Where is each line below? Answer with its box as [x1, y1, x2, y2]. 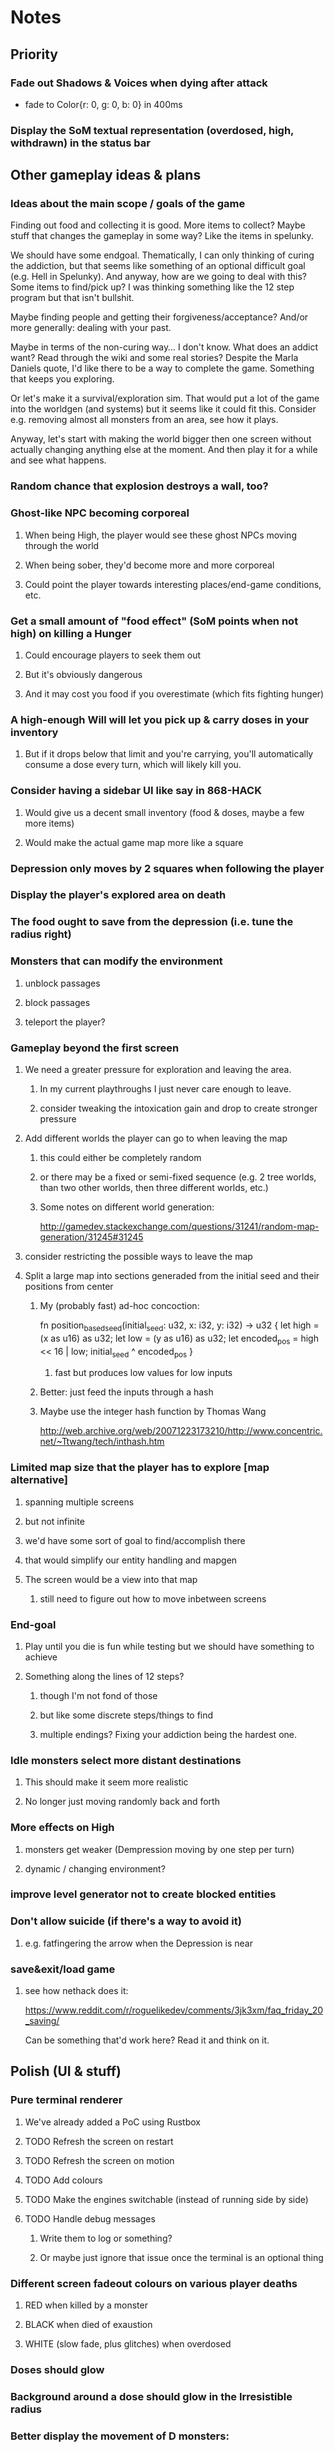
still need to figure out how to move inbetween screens [39, 1592, 267, 1605]
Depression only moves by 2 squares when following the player [10, 861, 325, 875]
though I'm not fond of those [39, 1689, 158, 1701]
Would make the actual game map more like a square [24, 836, 244, 848]
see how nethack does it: [24, 1985, 129, 1997]
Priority [10, 46, 58, 63]
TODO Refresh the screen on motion [24, 2154, 175, 2166]
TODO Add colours [24, 2174, 103, 2186]
